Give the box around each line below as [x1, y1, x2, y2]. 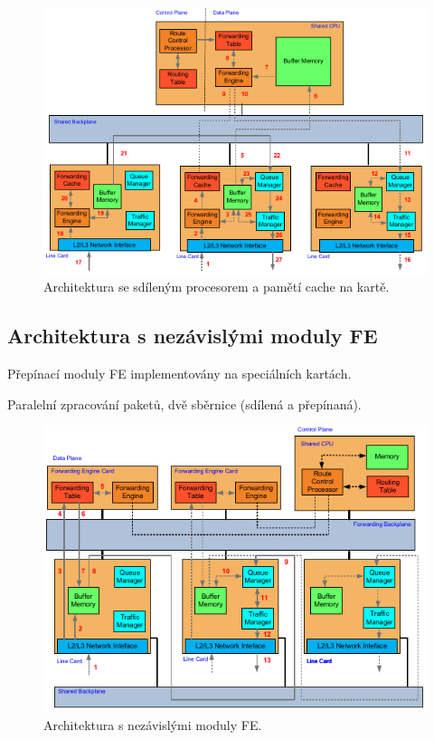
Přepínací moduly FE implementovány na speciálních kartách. [7, 364, 352, 383]
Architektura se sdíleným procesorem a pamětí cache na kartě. [43, 277, 390, 296]
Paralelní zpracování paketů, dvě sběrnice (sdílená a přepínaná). [7, 394, 362, 413]
